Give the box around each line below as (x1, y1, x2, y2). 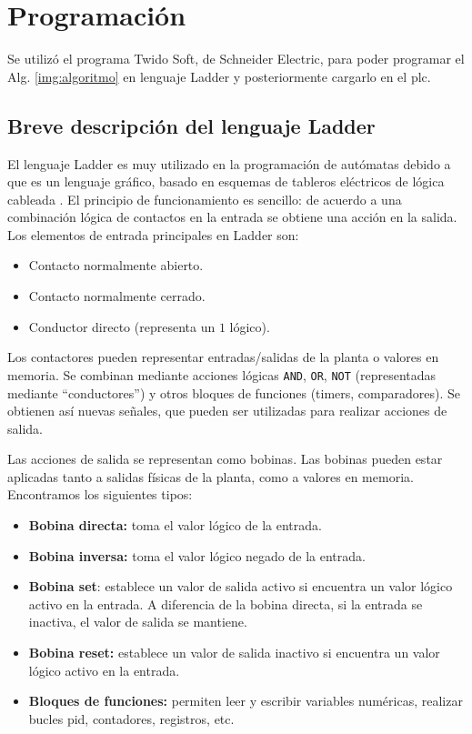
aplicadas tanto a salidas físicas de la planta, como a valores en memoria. (7, 467, 414, 486)
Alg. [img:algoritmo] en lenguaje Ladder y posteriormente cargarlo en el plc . (7, 66, 431, 85)
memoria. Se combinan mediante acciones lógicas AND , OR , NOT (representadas (7, 365, 437, 384)
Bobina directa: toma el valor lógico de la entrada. (28, 516, 322, 535)
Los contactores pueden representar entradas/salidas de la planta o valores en (7, 347, 439, 367)
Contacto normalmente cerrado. (28, 287, 206, 306)
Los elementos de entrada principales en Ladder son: (7, 225, 299, 244)
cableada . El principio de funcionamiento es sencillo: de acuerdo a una (7, 189, 402, 208)
